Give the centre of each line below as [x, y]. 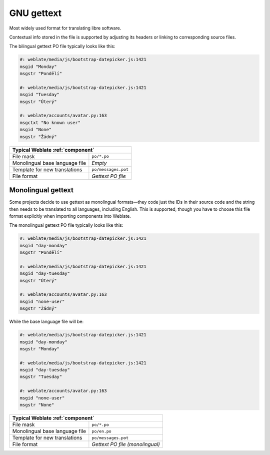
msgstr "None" [37, 405]
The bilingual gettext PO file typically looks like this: [62, 46]
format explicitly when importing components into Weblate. [70, 216]
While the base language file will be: [46, 322]
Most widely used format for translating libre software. [65, 28]
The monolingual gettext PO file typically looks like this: [66, 225]
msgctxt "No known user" [50, 122]
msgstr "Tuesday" [41, 377]
